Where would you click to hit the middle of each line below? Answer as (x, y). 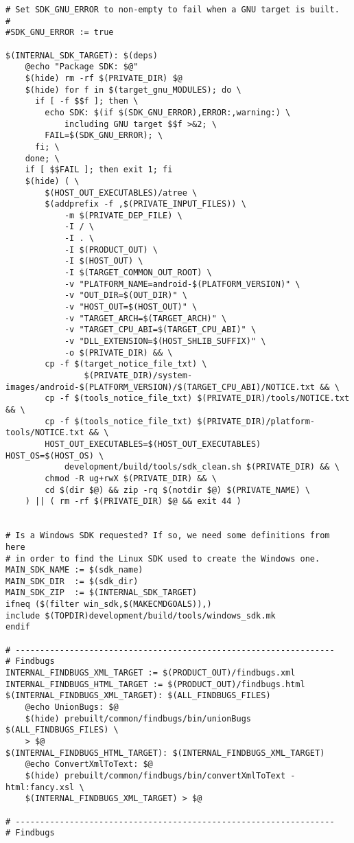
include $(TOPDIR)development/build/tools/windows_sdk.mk (141, 615)
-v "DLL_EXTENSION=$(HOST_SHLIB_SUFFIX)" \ (165, 342)
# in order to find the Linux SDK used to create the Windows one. (163, 558)
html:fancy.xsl (40, 787)
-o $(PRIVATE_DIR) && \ (118, 353)
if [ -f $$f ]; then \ (86, 101)
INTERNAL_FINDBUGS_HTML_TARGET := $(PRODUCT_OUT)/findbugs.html (155, 684)
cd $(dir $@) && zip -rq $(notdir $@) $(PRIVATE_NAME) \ (177, 490)
